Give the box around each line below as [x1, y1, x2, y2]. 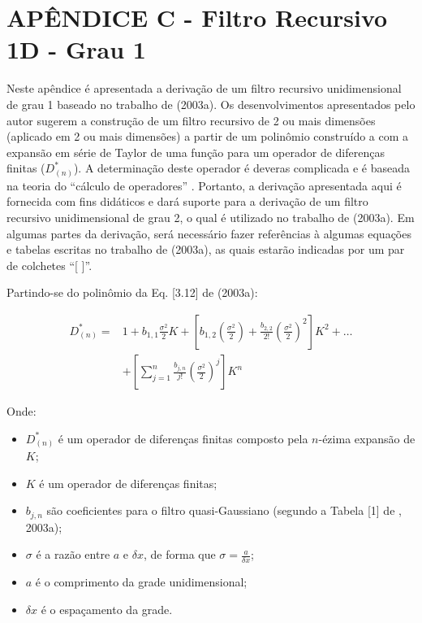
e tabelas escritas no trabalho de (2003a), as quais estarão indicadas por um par [6, 241, 405, 258]
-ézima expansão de [318, 429, 416, 447]
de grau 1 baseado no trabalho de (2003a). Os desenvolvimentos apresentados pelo [6, 95, 416, 112]
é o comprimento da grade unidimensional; [35, 573, 248, 590]
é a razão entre [36, 546, 110, 563]
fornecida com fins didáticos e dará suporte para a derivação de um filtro [6, 193, 368, 210]
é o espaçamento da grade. [41, 600, 173, 617]
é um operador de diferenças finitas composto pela [58, 429, 308, 447]
